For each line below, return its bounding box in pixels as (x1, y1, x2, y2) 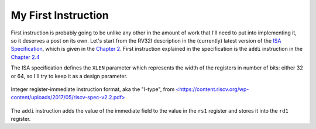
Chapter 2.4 (11, 53, 40, 61)
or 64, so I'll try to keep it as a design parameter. (11, 72, 128, 79)
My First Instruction (11, 9, 109, 22)
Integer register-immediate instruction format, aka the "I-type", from (11, 85, 175, 93)
